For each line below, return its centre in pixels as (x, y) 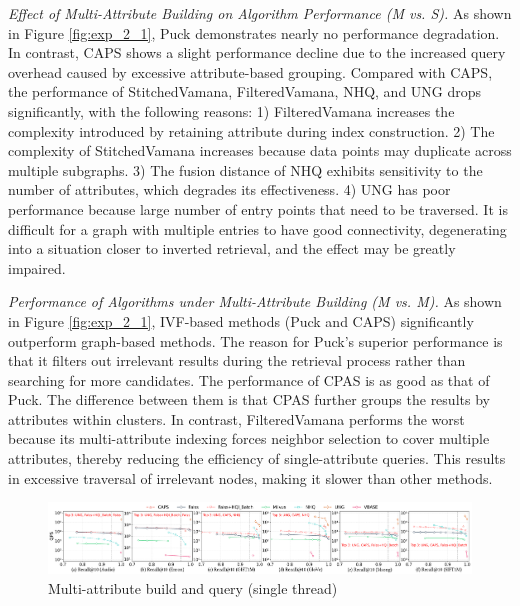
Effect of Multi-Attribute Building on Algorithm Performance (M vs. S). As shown (260, 13)
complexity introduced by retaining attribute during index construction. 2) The (251, 130)
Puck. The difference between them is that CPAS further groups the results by (249, 399)
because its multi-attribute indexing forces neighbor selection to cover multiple (249, 438)
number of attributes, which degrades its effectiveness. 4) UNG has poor (229, 189)
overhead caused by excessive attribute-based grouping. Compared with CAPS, (250, 71)
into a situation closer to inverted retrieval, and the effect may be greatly (232, 248)
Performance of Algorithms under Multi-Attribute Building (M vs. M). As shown (255, 301)
